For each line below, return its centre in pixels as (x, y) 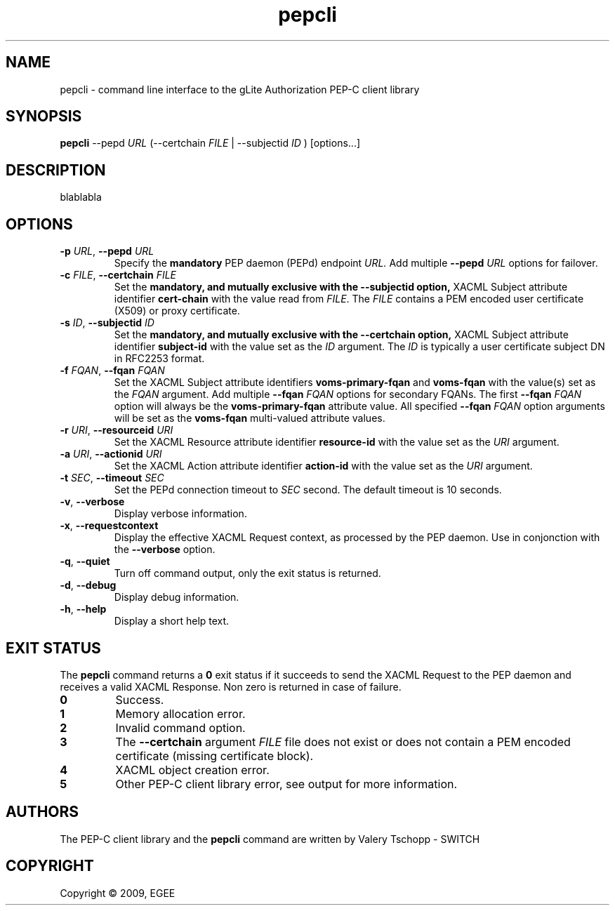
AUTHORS (42, 812)
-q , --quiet (85, 561)
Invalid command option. (180, 727)
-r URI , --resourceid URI (117, 430)
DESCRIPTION (56, 170)
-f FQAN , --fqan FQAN (112, 371)
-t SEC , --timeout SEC (112, 478)
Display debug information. (177, 597)
